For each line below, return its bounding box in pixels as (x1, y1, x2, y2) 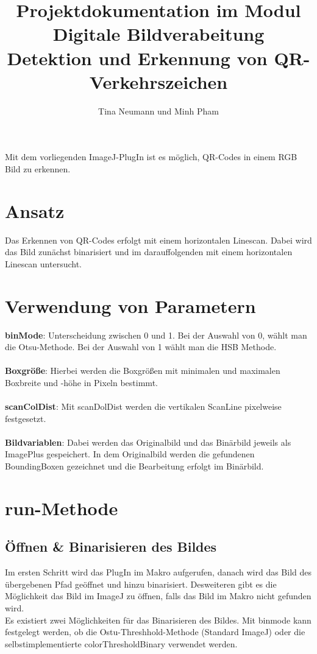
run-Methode (5, 495, 118, 520)
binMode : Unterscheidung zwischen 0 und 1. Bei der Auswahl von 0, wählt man (5, 328, 307, 341)
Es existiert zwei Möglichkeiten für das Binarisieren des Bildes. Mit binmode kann (5, 613, 312, 626)
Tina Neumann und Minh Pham (98, 104, 219, 117)
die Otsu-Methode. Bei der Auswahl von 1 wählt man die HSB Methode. (5, 340, 277, 353)
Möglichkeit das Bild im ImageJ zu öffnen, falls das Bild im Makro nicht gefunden (5, 589, 312, 602)
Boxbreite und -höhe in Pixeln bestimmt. (5, 376, 158, 389)
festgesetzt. (5, 412, 46, 424)
